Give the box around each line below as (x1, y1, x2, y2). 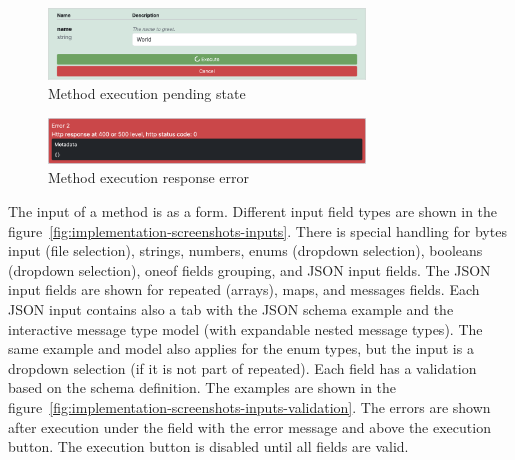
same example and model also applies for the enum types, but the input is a (8, 338, 474, 359)
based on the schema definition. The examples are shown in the (8, 377, 397, 398)
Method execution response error (48, 167, 249, 188)
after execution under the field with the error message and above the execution (8, 416, 491, 437)
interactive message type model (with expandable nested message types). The (8, 318, 483, 339)
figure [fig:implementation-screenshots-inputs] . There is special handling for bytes (8, 220, 507, 241)
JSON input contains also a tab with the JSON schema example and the (8, 299, 454, 320)
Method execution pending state (48, 83, 246, 104)
